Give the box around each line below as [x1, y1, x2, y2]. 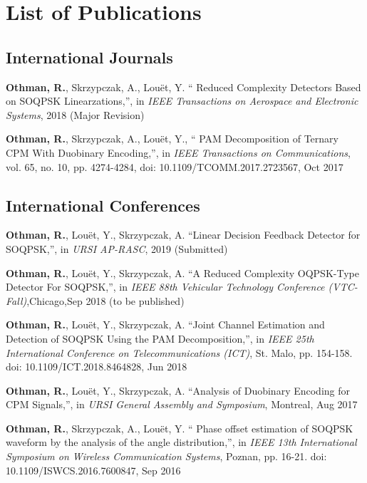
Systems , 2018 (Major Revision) [6, 107, 145, 122]
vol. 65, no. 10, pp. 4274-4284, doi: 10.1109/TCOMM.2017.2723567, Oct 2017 [6, 159, 343, 174]
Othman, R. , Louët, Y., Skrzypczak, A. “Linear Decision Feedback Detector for [6, 227, 361, 242]
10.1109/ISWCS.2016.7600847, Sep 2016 [6, 462, 181, 477]
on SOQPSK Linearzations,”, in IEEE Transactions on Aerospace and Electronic [6, 93, 358, 108]
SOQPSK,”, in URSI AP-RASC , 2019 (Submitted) [6, 241, 228, 256]
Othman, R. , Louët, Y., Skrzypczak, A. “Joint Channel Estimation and [6, 317, 325, 332]
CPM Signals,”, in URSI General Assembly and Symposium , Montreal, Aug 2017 [6, 397, 358, 412]
